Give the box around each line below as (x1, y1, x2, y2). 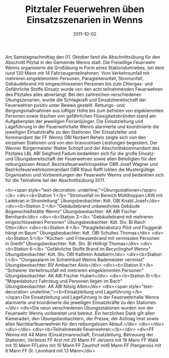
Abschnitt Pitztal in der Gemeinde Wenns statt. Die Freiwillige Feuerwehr (5, 59, 156, 65)
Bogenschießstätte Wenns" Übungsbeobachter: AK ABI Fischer (5, 208, 137, 214)
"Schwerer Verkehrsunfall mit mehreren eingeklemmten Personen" (5, 267, 144, 273)
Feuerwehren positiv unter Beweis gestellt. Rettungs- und (5, 102, 125, 108)
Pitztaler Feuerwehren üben (25, 4, 145, 15)
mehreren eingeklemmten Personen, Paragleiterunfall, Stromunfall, (5, 75, 144, 81)
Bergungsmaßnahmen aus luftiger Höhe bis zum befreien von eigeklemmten (5, 107, 164, 113)
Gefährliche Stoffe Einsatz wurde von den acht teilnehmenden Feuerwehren (5, 86, 163, 92)
